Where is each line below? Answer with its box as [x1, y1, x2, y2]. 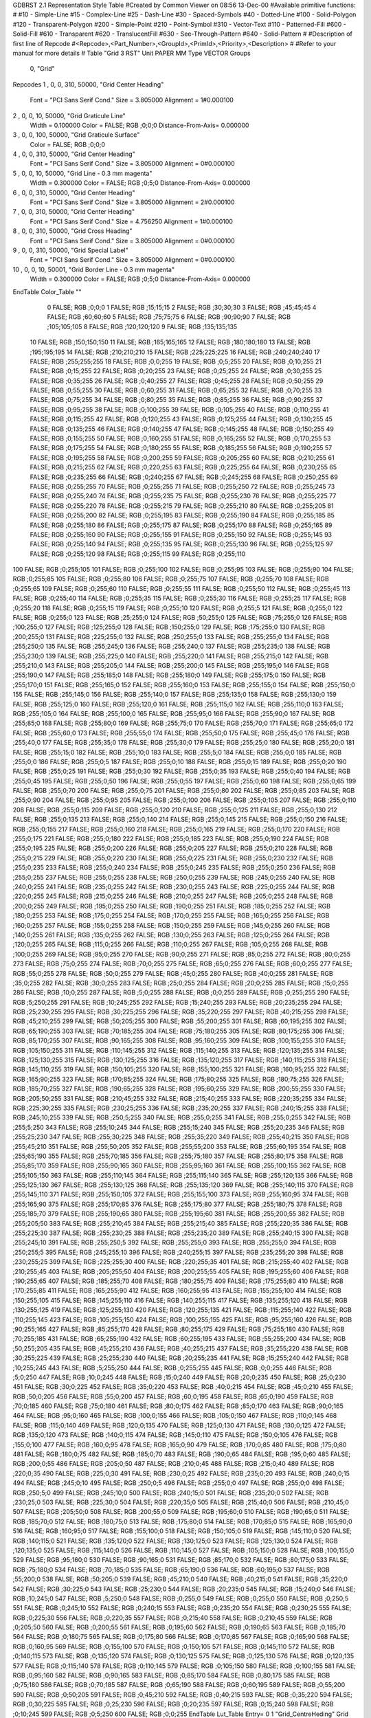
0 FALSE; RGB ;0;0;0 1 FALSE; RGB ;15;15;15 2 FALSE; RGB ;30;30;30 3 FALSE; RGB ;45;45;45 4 [47, 303, 317, 311]
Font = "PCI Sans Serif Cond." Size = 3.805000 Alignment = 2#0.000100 [30, 198, 235, 206]
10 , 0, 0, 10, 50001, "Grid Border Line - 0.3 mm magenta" [12, 265, 175, 274]
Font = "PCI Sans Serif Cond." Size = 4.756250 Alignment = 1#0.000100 [30, 217, 234, 225]
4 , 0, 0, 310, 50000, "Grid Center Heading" [12, 150, 135, 158]
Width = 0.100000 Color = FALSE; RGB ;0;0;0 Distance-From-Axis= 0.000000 [30, 121, 249, 129]
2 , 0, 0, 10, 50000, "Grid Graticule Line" [12, 111, 126, 120]
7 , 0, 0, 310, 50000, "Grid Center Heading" [12, 208, 135, 216]
